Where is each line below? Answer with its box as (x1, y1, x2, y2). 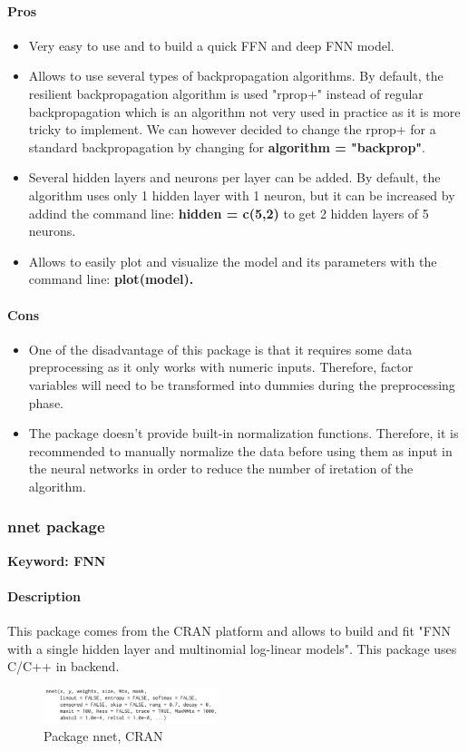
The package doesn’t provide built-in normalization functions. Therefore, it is (28, 424, 459, 443)
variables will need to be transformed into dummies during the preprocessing (28, 375, 455, 394)
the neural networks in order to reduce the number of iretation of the (28, 459, 414, 478)
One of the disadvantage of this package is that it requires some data (28, 339, 413, 358)
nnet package (7, 515, 105, 538)
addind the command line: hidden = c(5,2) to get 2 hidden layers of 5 (28, 203, 429, 222)
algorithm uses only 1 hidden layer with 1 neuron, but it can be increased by (28, 185, 455, 204)
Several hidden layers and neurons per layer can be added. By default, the (28, 168, 441, 187)
